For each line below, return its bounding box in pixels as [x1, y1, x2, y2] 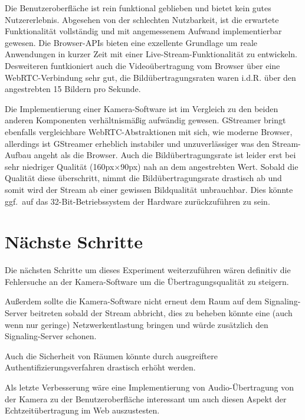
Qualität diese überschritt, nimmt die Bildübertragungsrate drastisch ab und [5, 172, 282, 184]
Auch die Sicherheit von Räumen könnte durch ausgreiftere [5, 349, 218, 362]
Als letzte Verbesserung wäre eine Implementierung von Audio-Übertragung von [5, 380, 294, 393]
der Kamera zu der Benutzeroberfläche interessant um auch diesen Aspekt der [5, 392, 287, 405]
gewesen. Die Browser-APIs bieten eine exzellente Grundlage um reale [5, 36, 257, 48]
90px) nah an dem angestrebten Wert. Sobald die [120, 160, 299, 172]
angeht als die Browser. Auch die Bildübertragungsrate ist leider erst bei [34, 149, 296, 161]
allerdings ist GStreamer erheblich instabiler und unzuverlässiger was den [5, 137, 270, 149]
